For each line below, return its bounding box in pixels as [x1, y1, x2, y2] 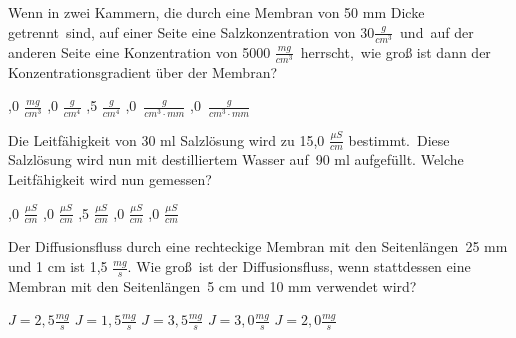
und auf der [400, 21, 474, 42]
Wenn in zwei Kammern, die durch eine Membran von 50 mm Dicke [8, 2, 425, 22]
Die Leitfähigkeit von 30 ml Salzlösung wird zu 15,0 [8, 129, 325, 150]
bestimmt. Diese [348, 129, 450, 150]
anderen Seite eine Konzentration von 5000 [8, 41, 271, 62]
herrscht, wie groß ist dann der [300, 41, 491, 62]
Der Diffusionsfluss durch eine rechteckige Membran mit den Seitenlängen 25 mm [8, 236, 508, 257]
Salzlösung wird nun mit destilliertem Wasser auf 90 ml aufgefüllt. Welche [8, 149, 464, 170]
